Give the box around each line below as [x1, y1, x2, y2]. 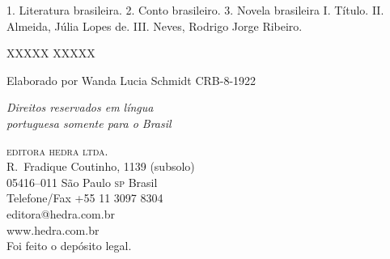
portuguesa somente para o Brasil [6, 114, 172, 131]
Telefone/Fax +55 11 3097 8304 [6, 189, 163, 206]
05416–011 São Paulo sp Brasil [6, 173, 158, 190]
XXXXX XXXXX [6, 45, 95, 62]
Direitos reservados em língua [6, 99, 154, 116]
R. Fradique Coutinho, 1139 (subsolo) [6, 158, 195, 175]
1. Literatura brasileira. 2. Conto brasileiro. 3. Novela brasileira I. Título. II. [6, 2, 384, 18]
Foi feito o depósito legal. [6, 237, 132, 254]
